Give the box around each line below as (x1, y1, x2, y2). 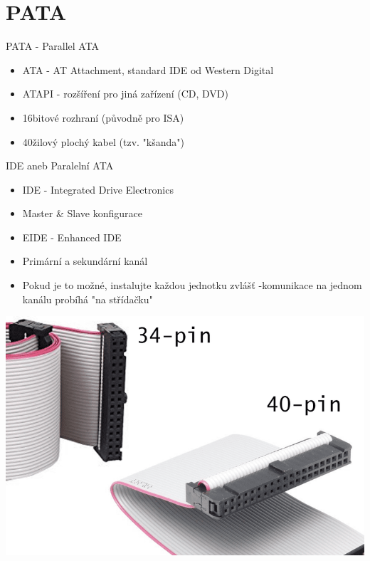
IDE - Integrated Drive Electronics (22, 182, 174, 196)
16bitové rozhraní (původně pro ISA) (22, 110, 184, 125)
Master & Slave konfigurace (22, 206, 142, 221)
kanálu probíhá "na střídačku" (22, 291, 153, 306)
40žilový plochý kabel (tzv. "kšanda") (22, 134, 184, 149)
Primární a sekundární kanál (22, 253, 148, 268)
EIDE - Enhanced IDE (22, 229, 122, 244)
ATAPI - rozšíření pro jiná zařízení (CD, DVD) (22, 86, 228, 101)
